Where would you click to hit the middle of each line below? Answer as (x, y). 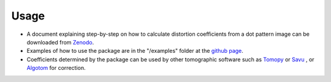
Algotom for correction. (56, 68)
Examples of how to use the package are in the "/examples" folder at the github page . (135, 51)
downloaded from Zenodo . (60, 42)
